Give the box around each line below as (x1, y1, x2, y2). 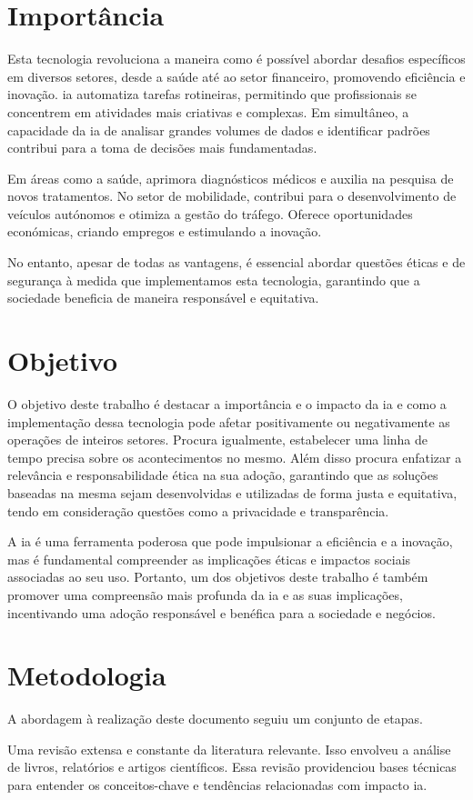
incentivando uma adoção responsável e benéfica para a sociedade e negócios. (7, 603, 436, 622)
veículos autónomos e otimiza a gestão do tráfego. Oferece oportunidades (7, 204, 413, 223)
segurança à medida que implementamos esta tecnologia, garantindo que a (7, 270, 420, 289)
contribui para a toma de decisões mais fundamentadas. (7, 138, 317, 157)
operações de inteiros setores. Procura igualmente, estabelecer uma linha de (7, 430, 428, 449)
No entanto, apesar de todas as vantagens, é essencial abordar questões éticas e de (7, 253, 466, 272)
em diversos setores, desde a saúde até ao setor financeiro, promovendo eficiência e (7, 66, 466, 85)
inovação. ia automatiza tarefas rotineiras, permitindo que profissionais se (7, 85, 417, 104)
